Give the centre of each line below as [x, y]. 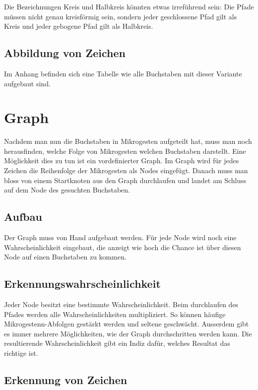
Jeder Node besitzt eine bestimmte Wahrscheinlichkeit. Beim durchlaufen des [121, 304]
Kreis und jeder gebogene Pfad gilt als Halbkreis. [79, 26]
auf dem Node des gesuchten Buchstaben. [67, 190]
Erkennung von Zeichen [66, 380]
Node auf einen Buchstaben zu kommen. [65, 257]
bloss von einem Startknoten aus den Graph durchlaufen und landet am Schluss [125, 180]
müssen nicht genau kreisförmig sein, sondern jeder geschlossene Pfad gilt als [121, 16]
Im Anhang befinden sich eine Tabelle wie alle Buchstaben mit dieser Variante [123, 73]
